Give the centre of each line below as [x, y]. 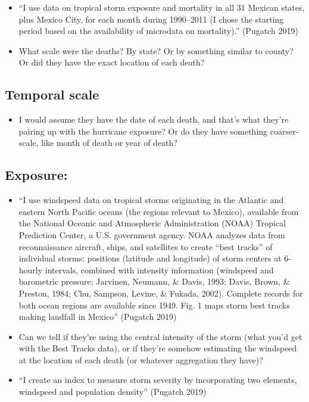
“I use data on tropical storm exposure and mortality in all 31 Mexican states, [162, 7]
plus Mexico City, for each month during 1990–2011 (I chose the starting [151, 19]
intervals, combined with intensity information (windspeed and [159, 269]
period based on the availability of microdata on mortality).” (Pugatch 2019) [158, 31]
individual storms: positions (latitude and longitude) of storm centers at [150, 258]
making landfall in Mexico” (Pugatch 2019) [98, 317]
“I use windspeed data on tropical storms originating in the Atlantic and [151, 200]
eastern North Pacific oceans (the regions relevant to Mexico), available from [159, 211]
